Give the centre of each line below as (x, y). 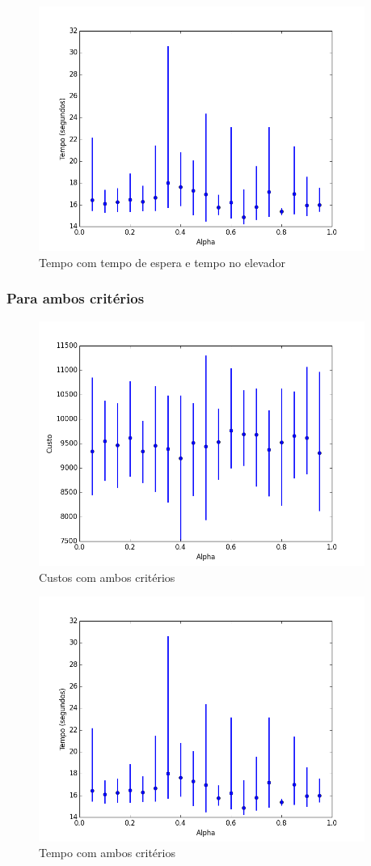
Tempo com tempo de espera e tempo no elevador (162, 262)
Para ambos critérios (76, 298)
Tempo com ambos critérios (107, 853)
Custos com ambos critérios (107, 577)
